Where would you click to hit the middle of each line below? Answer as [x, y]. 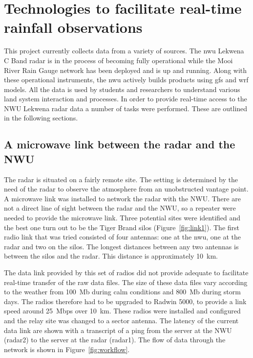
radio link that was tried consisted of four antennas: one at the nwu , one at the [123, 237]
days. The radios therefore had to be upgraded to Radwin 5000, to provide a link [125, 301]
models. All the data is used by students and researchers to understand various [122, 89]
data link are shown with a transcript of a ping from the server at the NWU [118, 330]
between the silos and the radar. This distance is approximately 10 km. [111, 256]
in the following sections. [41, 118]
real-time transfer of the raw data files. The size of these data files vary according [126, 282]
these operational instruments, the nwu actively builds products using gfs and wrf [126, 80]
